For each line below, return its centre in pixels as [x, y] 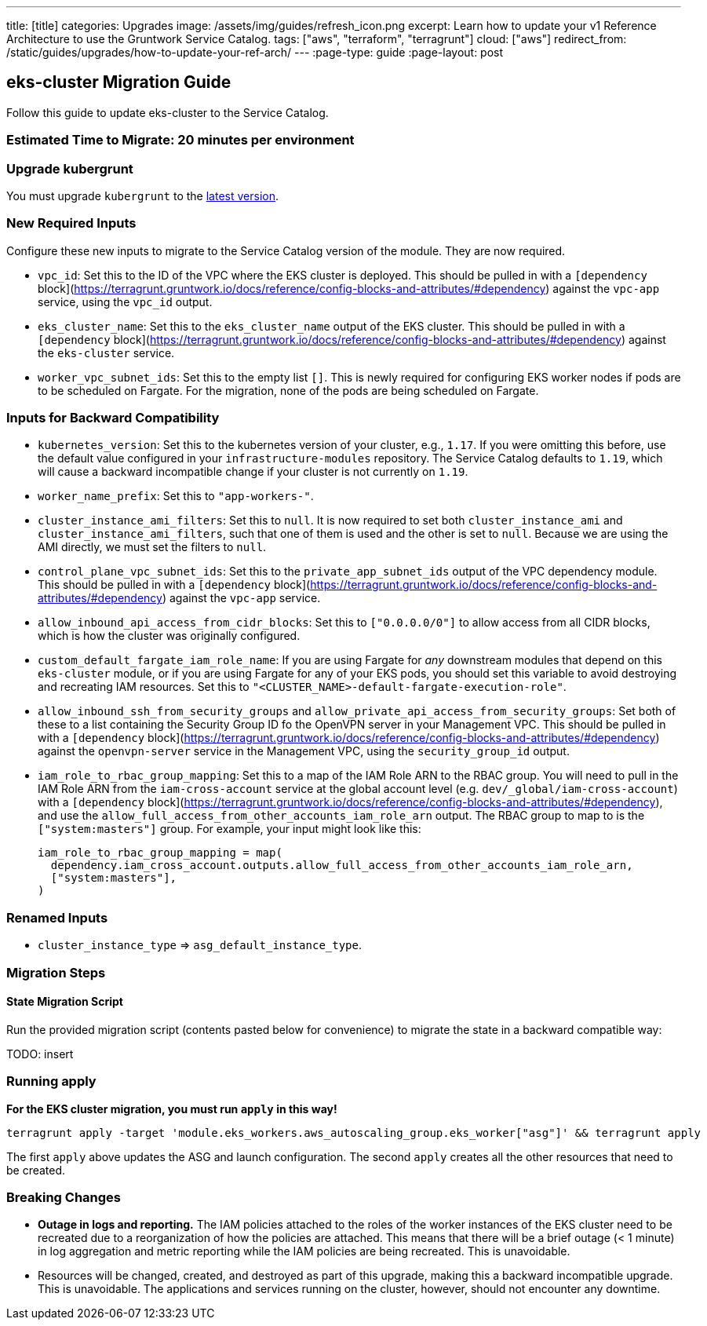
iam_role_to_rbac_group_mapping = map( [160, 853]
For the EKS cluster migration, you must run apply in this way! [172, 1109]
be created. [36, 1170]
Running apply [51, 1081]
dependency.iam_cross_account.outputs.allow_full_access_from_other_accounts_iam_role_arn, [342, 866]
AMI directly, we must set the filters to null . [152, 547]
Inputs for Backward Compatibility [113, 418]
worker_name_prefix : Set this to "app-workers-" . [176, 496]
